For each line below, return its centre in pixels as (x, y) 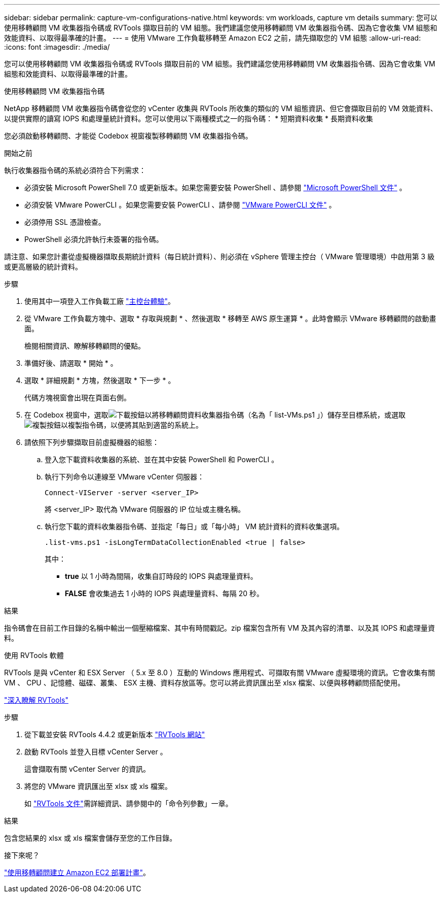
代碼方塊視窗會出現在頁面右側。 (78, 398)
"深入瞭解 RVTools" (36, 700)
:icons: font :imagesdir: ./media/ (57, 47)
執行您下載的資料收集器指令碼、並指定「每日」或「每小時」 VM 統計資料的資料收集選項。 (194, 526)
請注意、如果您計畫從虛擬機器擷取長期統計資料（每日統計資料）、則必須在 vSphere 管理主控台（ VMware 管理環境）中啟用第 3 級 (219, 256)
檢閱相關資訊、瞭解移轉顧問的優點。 (85, 346)
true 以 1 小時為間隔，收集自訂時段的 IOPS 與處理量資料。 (161, 576)
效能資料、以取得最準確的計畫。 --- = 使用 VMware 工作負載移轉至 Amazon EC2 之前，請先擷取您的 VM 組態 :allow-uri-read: (213, 38)
